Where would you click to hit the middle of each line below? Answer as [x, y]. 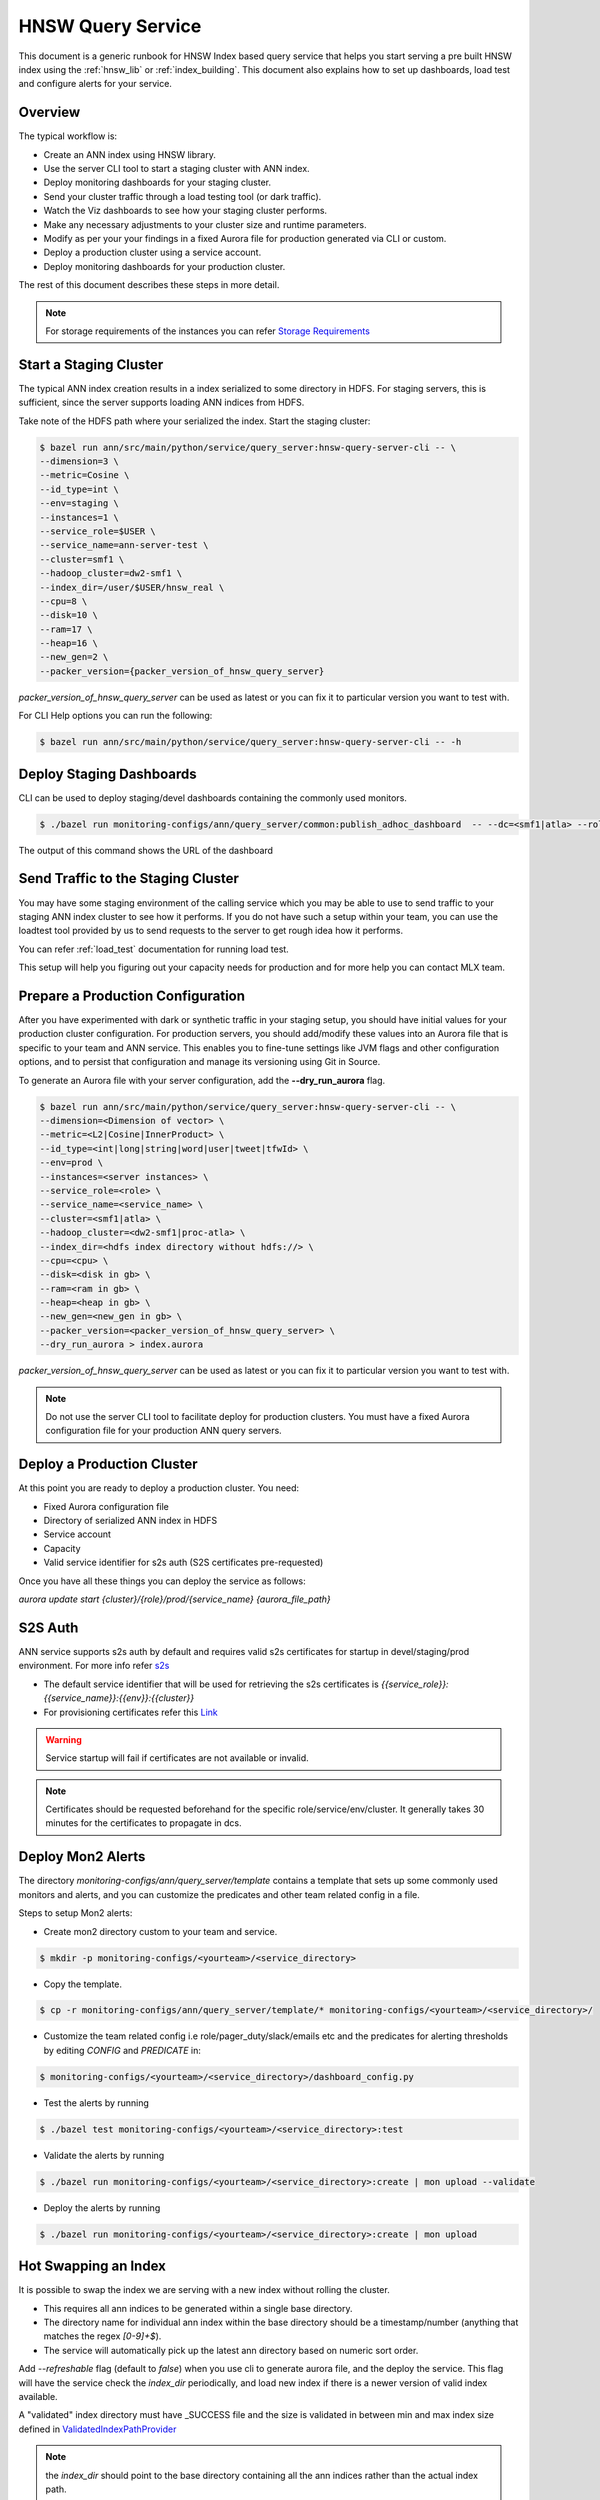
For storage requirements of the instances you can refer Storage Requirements [207, 331]
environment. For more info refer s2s [94, 1666]
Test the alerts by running [96, 2102]
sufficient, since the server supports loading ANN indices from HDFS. [161, 402]
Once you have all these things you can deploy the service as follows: [162, 1581]
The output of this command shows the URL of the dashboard [146, 850]
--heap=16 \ [69, 643]
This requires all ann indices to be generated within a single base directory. [198, 2308]
